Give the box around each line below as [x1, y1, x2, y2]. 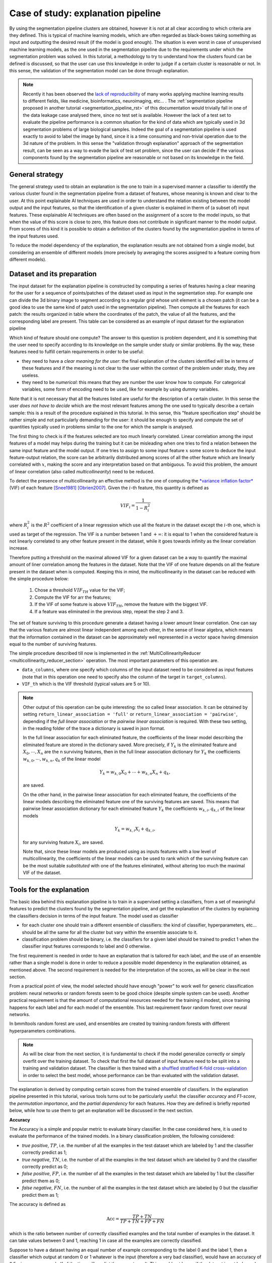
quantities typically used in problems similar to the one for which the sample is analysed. [9, 424, 193, 430]
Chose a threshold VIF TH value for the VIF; [34, 587, 125, 595]
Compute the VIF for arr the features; [34, 594, 112, 600]
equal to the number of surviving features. [9, 641, 97, 647]
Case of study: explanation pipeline [9, 8, 161, 19]
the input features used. [9, 233, 59, 239]
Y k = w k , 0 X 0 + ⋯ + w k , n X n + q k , [99, 769, 171, 776]
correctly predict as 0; [22, 1163, 68, 1170]
